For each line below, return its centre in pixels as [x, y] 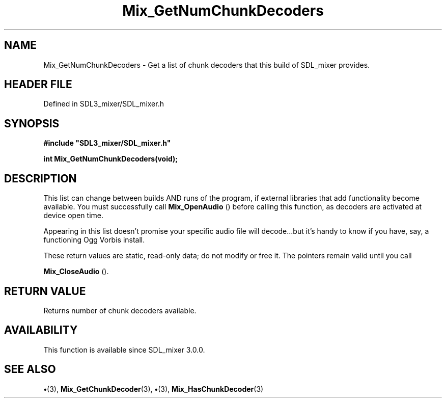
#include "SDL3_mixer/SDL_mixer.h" [107, 143]
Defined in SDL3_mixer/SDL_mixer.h [104, 104]
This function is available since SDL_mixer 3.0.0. [124, 350]
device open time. [73, 216]
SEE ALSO [30, 369]
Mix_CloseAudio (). [76, 272]
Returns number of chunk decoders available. [120, 310]
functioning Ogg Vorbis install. [94, 240]
